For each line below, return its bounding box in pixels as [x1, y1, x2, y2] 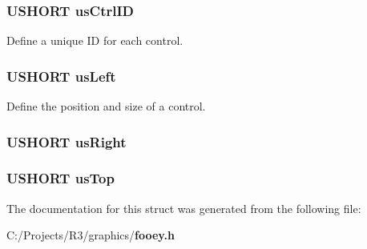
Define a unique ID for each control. [6, 32, 183, 49]
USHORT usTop [6, 168, 115, 188]
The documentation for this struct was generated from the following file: [6, 199, 361, 216]
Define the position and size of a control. [6, 98, 206, 114]
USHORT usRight [6, 131, 127, 151]
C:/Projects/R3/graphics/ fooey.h [6, 227, 175, 243]
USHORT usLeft [6, 66, 116, 86]
